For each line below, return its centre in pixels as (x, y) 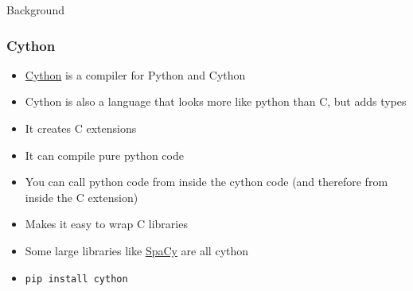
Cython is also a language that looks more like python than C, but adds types (216, 101)
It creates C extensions (81, 128)
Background (35, 10)
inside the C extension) (82, 197)
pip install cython (76, 279)
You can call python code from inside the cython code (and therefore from (206, 182)
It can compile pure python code (104, 155)
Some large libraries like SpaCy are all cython (137, 250)
